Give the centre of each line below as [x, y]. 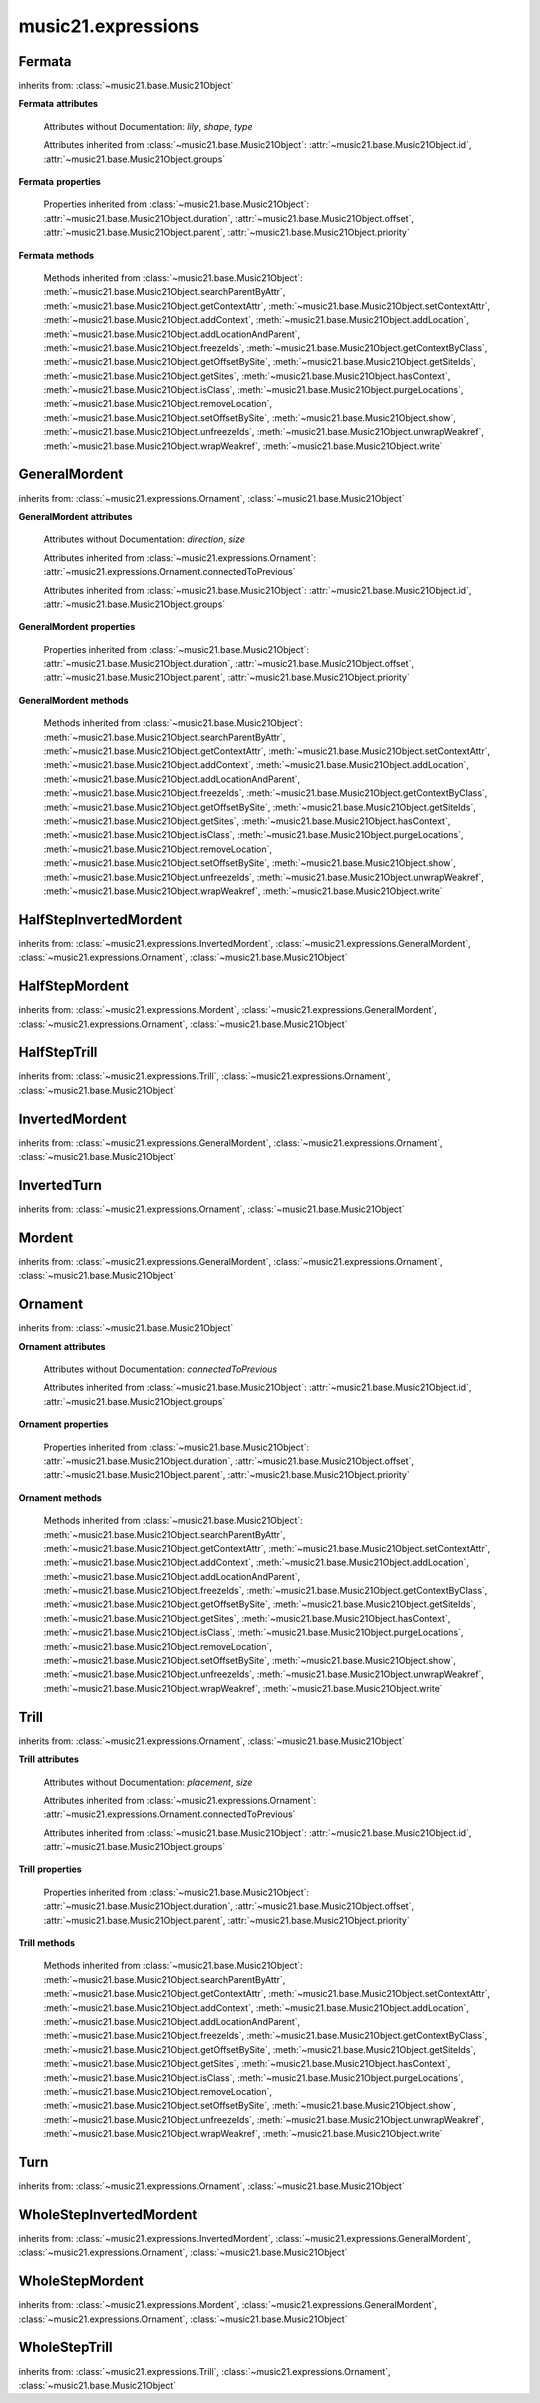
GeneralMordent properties [77, 627]
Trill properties [50, 1869]
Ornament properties [63, 1424]
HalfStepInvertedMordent [100, 919]
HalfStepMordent [73, 986]
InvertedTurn [60, 1185]
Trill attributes [49, 1759]
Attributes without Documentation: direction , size [144, 539]
